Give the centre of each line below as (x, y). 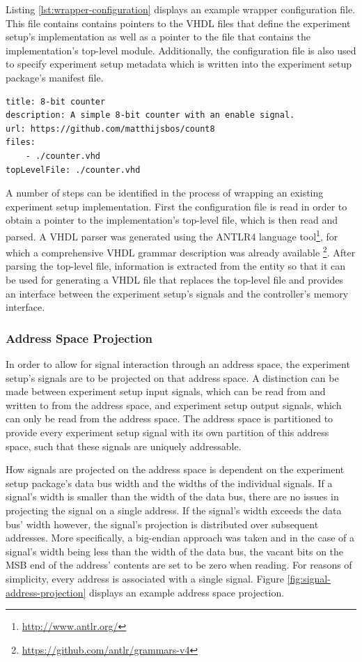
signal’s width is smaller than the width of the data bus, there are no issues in (172, 496)
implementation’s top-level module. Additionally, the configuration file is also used (181, 50)
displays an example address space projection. (187, 592)
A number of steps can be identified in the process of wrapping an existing (165, 193)
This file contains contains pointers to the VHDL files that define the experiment (178, 23)
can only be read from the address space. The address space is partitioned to (170, 418)
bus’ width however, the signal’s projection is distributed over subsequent (162, 524)
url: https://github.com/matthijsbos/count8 (110, 129)
